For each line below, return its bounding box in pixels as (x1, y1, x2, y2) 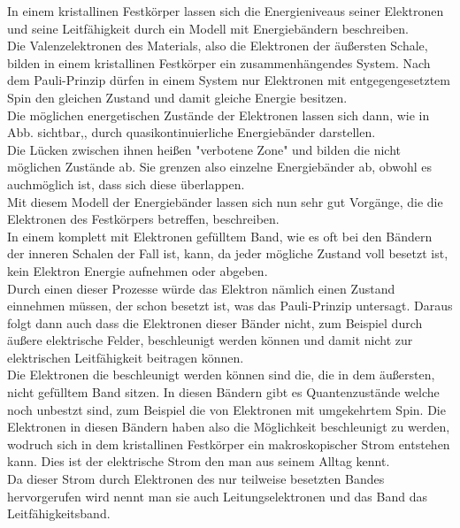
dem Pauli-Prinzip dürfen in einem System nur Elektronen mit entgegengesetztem (7, 71, 451, 89)
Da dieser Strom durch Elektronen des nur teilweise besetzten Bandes (7, 470, 385, 488)
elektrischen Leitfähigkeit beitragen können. (7, 348, 244, 366)
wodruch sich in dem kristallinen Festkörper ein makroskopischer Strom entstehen (7, 434, 450, 453)
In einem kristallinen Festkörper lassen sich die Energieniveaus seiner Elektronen (7, 2, 444, 19)
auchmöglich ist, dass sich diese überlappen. (7, 174, 245, 193)
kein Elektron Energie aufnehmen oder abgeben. (7, 261, 268, 279)
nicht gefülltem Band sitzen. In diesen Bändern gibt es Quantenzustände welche (7, 383, 440, 402)
